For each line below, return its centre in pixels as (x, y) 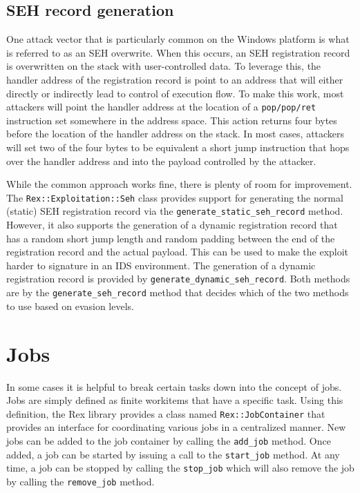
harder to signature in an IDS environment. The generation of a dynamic (161, 265)
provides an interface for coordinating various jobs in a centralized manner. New (176, 427)
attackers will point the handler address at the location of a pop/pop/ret (161, 107)
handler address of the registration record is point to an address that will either (175, 79)
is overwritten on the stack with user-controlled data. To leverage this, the (164, 66)
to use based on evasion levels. (70, 306)
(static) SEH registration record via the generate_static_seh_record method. (175, 211)
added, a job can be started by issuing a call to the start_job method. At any (173, 454)
